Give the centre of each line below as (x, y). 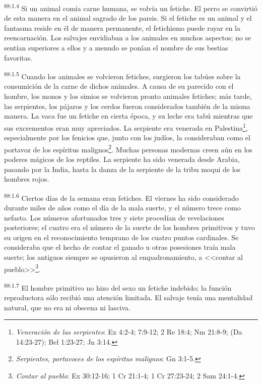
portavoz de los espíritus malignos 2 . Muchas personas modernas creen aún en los (128, 148)
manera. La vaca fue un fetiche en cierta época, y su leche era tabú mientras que (128, 116)
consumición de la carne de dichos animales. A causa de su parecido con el (119, 86)
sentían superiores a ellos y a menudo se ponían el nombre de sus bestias (116, 48)
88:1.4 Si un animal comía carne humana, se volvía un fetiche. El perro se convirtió (131, 7)
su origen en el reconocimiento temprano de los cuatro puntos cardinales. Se (121, 237)
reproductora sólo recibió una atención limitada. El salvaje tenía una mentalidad (128, 297)
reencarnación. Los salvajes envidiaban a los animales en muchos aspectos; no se (128, 38)
